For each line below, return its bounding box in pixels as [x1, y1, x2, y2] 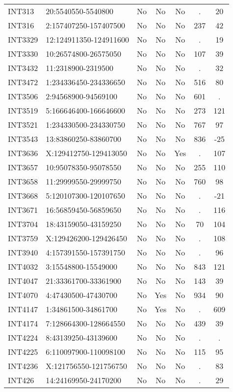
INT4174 [8, 318, 38, 329]
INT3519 [8, 105, 38, 116]
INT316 [8, 20, 34, 31]
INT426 [8, 374, 34, 386]
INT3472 [8, 76, 38, 88]
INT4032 [8, 261, 38, 272]
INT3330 [8, 48, 38, 59]
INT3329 [8, 34, 38, 45]
